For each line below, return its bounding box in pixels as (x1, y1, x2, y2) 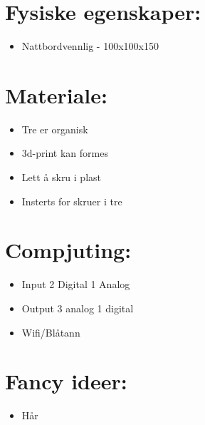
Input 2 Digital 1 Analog (21, 277, 130, 292)
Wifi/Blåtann (21, 324, 80, 339)
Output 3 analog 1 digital (21, 300, 134, 315)
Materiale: (5, 80, 107, 109)
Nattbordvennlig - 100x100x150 (21, 39, 159, 53)
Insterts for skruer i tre (21, 193, 122, 208)
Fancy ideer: (5, 367, 127, 396)
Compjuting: (5, 235, 132, 265)
